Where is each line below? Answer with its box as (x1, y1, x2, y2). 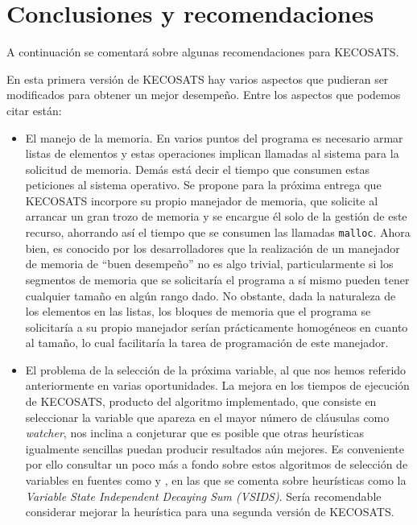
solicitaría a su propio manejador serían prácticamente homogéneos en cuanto (25, 318, 408, 335)
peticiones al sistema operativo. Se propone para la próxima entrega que (25, 176, 382, 193)
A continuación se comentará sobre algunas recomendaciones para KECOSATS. (6, 43, 399, 60)
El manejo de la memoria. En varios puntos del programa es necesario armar (25, 129, 403, 146)
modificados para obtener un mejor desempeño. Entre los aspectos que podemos (6, 86, 401, 103)
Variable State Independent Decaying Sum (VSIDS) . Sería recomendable (25, 487, 382, 504)
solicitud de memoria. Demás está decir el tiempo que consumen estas (25, 160, 370, 177)
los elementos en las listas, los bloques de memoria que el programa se (25, 303, 371, 320)
